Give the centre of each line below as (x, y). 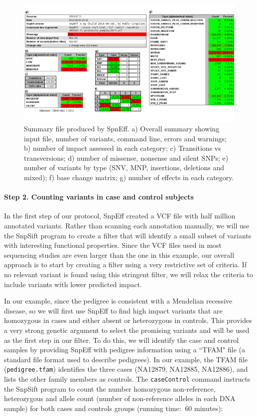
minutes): (209, 408)
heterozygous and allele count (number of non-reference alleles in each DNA (120, 398)
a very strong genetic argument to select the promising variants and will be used (127, 330)
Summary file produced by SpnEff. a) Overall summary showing (122, 129)
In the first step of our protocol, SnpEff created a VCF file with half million (120, 216)
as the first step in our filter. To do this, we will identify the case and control (122, 340)
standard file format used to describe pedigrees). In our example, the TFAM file (126, 359)
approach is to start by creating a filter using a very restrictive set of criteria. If (126, 264)
